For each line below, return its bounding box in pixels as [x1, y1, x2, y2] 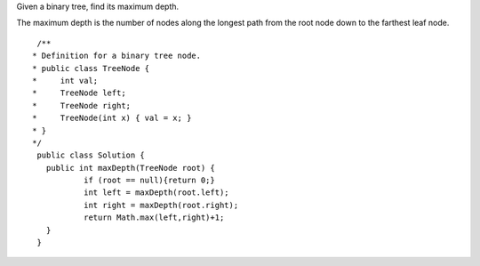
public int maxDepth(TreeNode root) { [45, 163, 215, 173]
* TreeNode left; [32, 88, 126, 98]
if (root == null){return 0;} [83, 175, 215, 186]
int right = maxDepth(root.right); [83, 200, 239, 210]
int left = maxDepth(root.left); [83, 188, 230, 197]
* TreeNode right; [32, 101, 132, 110]
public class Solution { [36, 150, 146, 160]
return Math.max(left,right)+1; [83, 213, 225, 222]
